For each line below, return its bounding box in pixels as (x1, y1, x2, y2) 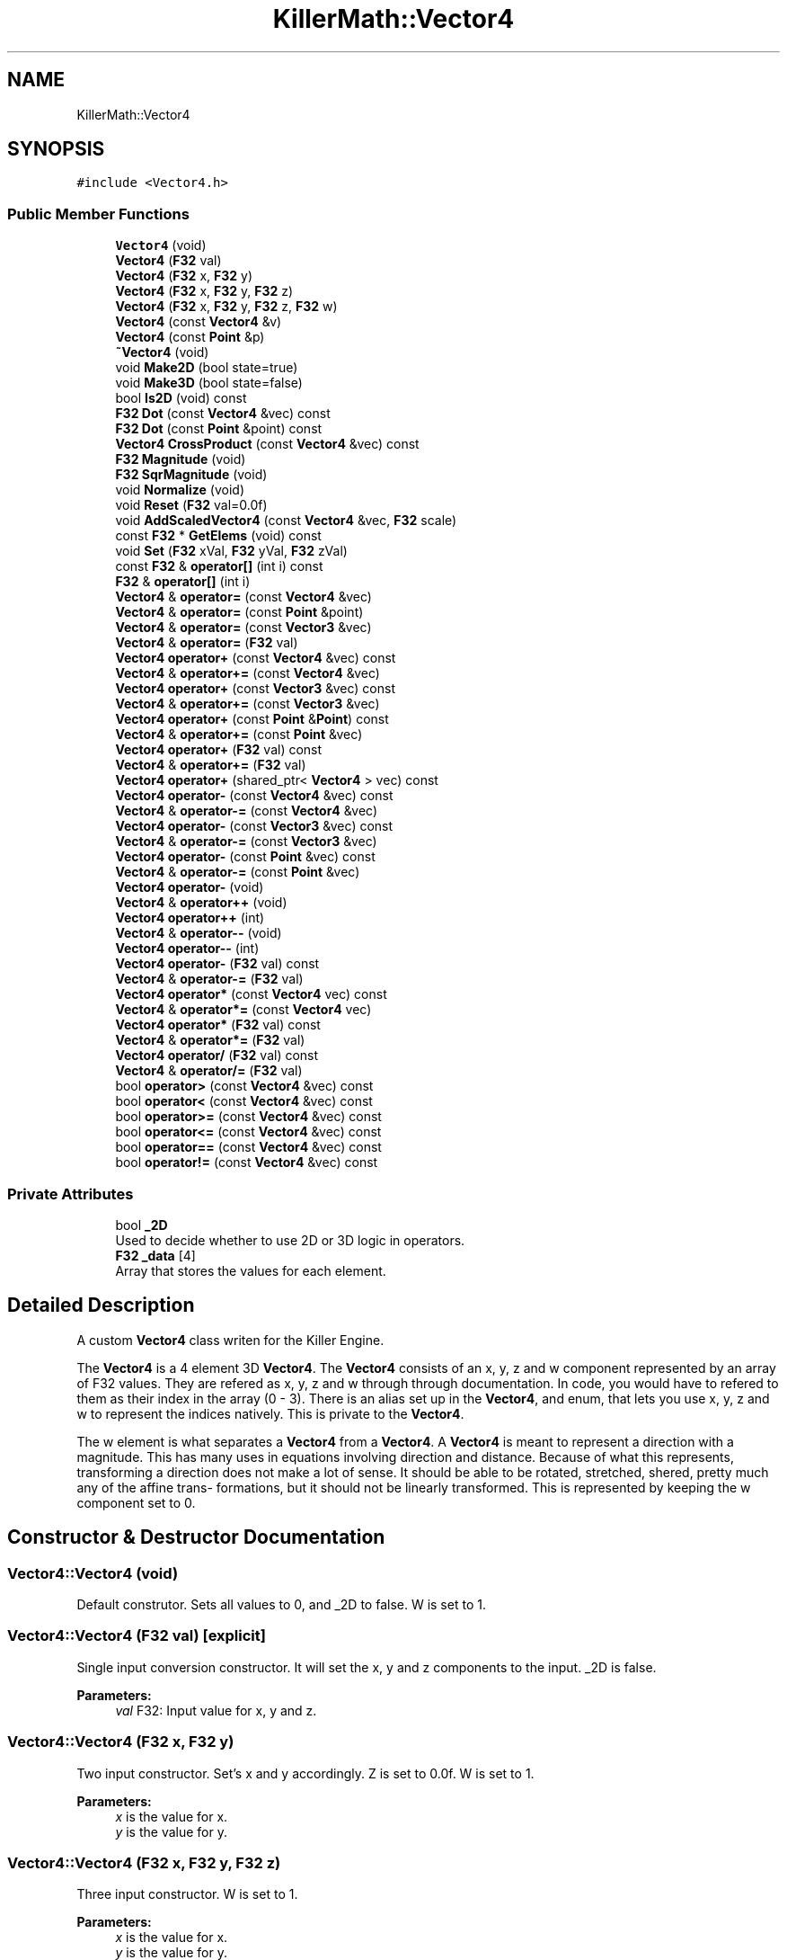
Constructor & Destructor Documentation (7, 1526, 385, 1549)
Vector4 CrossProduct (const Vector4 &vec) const (115, 436, 420, 452)
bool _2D (115, 1216, 168, 1233)
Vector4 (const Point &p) (115, 329, 265, 345)
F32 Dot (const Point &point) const (115, 421, 323, 437)
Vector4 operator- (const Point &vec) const (115, 849, 376, 865)
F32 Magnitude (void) (115, 451, 246, 468)
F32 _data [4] (115, 1247, 196, 1263)
